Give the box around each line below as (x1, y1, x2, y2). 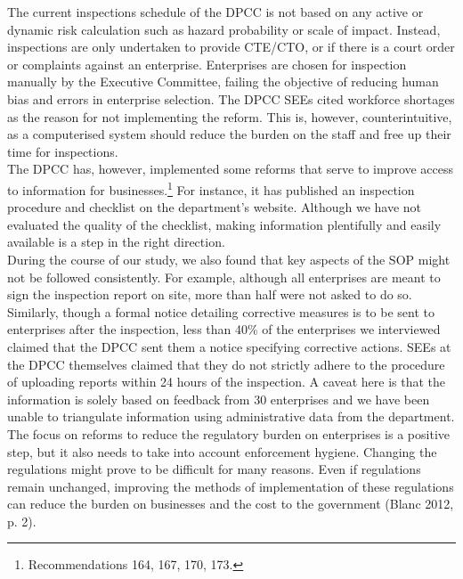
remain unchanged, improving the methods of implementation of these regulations (7, 477, 454, 495)
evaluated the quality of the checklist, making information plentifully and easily (7, 215, 442, 233)
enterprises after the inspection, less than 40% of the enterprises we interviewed (7, 320, 441, 338)
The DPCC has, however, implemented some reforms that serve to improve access (7, 159, 454, 178)
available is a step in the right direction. (7, 232, 225, 251)
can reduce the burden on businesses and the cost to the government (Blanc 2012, (7, 494, 454, 513)
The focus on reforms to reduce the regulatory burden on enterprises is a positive (7, 424, 450, 443)
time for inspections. (7, 142, 118, 160)
